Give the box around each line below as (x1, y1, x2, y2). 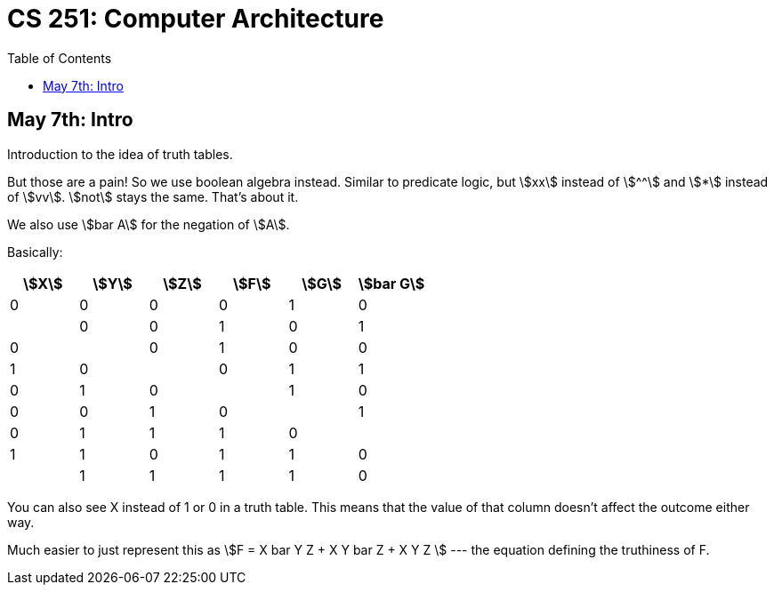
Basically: (7, 244, 63, 260)
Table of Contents (7, 50, 112, 66)
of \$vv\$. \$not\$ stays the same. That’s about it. (7, 188, 299, 204)
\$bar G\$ (358, 274, 425, 292)
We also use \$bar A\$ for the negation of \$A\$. (7, 216, 290, 232)
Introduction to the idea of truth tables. (7, 146, 233, 162)
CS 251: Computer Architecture (7, 4, 384, 34)
